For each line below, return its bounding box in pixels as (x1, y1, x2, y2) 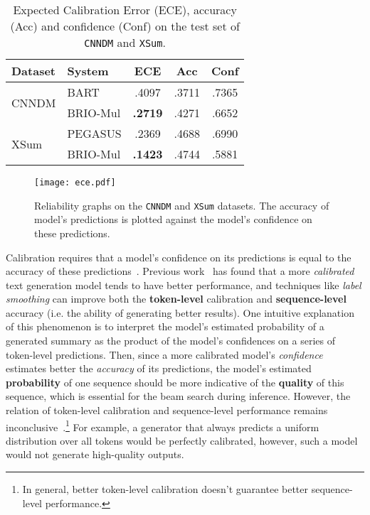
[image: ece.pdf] (34, 178, 116, 188)
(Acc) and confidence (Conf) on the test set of (10, 18, 240, 34)
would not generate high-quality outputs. (6, 447, 184, 462)
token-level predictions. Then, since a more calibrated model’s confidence (6, 347, 323, 362)
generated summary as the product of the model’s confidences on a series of (6, 333, 335, 348)
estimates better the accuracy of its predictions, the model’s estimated (6, 361, 312, 376)
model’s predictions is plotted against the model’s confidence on (34, 212, 312, 227)
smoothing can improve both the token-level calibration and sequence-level (6, 291, 347, 306)
